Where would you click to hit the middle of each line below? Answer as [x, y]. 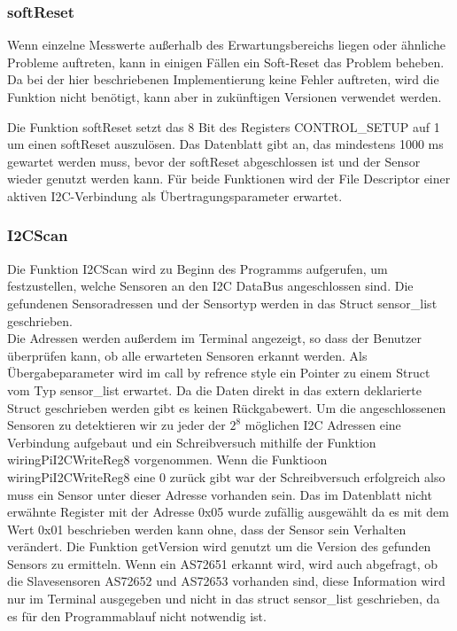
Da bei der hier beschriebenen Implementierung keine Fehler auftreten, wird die [223, 79]
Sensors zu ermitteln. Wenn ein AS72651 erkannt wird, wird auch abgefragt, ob [223, 563]
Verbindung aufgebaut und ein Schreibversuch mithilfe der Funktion [192, 442]
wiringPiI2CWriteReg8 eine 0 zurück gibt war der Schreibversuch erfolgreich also [226, 476]
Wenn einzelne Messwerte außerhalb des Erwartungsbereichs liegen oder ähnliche [227, 45]
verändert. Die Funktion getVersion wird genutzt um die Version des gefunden [219, 546]
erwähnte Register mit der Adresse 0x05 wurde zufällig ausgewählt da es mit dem [228, 512]
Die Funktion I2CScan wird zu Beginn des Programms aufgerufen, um [198, 268]
